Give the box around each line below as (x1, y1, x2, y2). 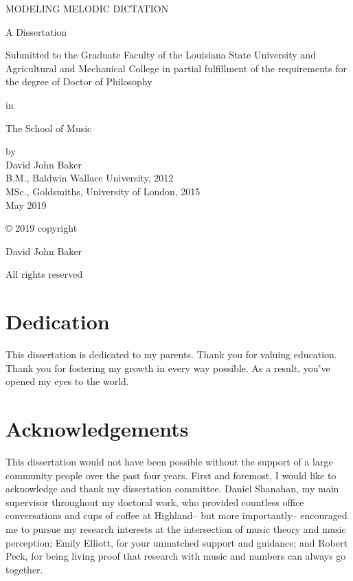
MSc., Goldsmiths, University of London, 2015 (5, 184, 201, 198)
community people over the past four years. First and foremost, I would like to (5, 468, 337, 482)
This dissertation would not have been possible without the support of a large (5, 454, 333, 468)
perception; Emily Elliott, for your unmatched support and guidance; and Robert (5, 535, 348, 549)
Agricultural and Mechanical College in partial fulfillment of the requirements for (5, 61, 347, 75)
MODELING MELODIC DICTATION (5, 1, 169, 15)
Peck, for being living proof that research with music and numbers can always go (5, 549, 346, 563)
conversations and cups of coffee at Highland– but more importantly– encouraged (5, 508, 348, 523)
